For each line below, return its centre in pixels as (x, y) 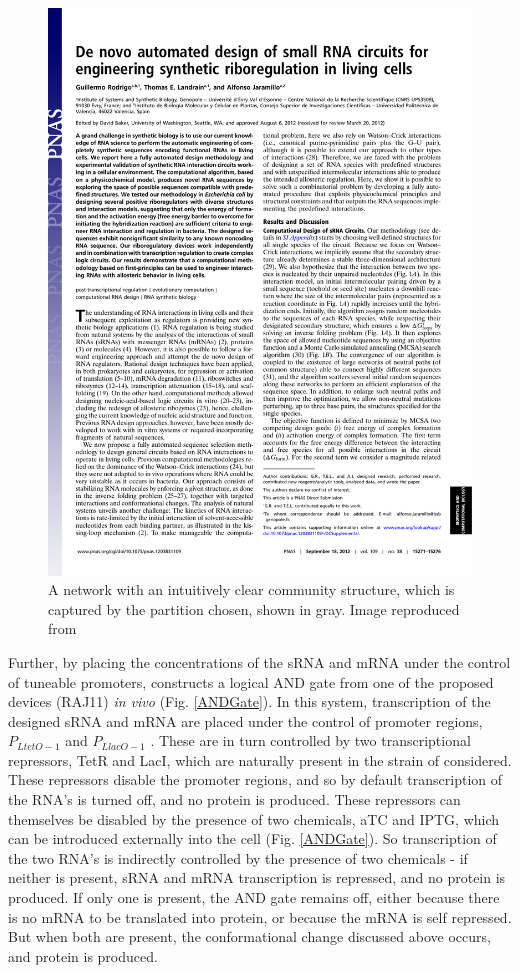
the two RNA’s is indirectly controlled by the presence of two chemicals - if (238, 857)
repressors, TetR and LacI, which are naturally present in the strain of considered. (260, 759)
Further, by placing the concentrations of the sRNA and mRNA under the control (259, 661)
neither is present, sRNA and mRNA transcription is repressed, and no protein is (257, 877)
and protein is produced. (83, 955)
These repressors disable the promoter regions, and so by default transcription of (255, 779)
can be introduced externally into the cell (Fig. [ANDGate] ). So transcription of (252, 838)
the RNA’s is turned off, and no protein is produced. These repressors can (234, 799)
